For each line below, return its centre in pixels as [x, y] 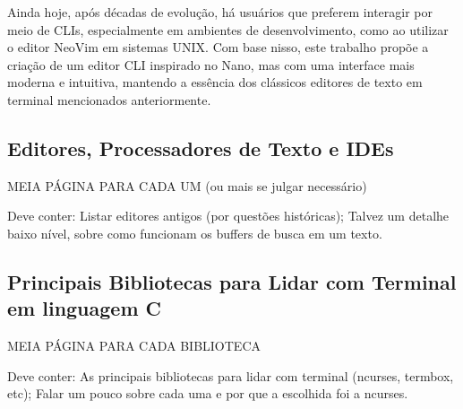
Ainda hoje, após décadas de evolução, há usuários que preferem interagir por [220, 12]
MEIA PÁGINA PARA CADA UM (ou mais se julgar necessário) [187, 185]
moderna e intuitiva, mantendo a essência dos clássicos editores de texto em [215, 82]
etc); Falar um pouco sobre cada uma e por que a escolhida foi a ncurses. [208, 393]
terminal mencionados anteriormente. [109, 99]
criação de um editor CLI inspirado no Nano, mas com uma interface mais [211, 64]
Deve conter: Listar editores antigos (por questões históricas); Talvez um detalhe [228, 216]
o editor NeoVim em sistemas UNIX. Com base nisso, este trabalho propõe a [218, 47]
